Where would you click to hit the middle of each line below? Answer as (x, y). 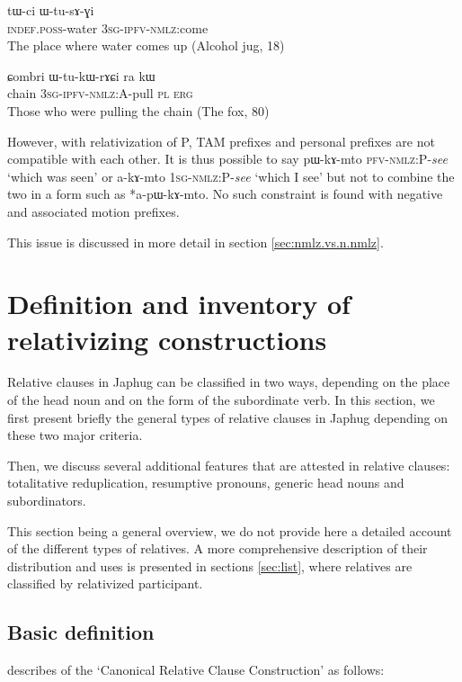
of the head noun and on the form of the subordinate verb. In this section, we (221, 400)
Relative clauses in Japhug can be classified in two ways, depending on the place (229, 382)
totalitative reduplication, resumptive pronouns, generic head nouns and (206, 483)
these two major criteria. (75, 435)
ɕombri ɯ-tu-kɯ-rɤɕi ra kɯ (81, 75)
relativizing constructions (167, 339)
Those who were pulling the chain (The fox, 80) (138, 110)
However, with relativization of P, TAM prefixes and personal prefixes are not (221, 141)
